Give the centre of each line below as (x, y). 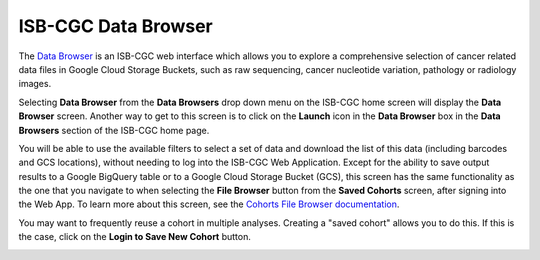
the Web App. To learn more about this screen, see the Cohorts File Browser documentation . (209, 204)
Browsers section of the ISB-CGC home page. (114, 130)
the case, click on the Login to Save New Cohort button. (135, 237)
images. (35, 84)
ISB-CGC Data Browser (116, 26)
